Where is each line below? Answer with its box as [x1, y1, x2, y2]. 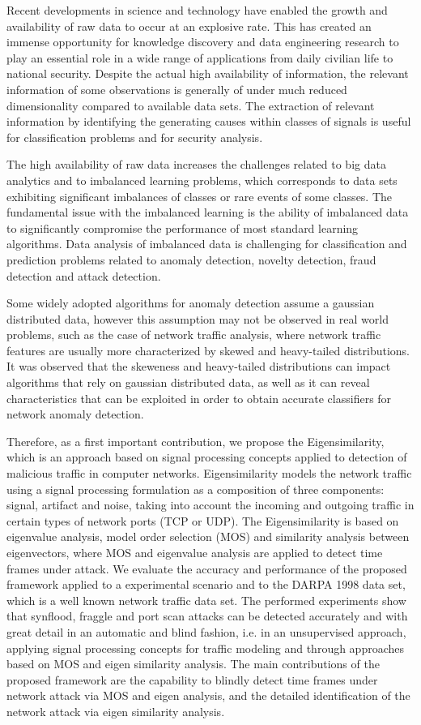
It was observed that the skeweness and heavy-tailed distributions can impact [6, 358, 391, 375]
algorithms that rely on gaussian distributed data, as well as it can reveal [6, 374, 370, 391]
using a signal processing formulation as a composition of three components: [6, 480, 385, 497]
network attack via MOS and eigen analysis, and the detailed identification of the [6, 687, 410, 704]
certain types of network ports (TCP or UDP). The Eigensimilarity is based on [6, 512, 399, 529]
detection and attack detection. [6, 267, 161, 284]
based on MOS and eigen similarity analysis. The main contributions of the [6, 655, 380, 672]
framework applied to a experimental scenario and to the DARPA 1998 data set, [6, 576, 406, 593]
